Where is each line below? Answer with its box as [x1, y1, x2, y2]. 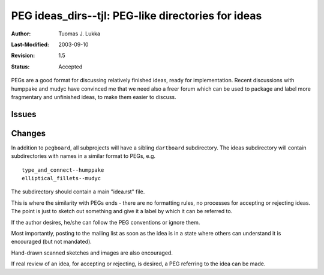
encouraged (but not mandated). [11, 238, 92, 246]
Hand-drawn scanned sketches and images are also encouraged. [11, 249, 173, 256]
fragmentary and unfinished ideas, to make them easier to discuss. [11, 93, 176, 100]
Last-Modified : [11, 41, 49, 48]
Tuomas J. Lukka [58, 30, 101, 37]
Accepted [58, 63, 83, 70]
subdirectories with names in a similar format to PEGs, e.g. [11, 153, 156, 160]
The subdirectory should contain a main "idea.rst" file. [11, 188, 145, 195]
